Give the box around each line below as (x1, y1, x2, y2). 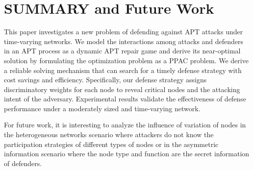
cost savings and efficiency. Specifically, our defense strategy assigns (4, 74, 207, 85)
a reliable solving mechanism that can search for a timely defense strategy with (4, 65, 242, 75)
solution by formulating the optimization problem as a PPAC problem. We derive (4, 55, 249, 65)
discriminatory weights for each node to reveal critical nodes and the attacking (4, 84, 240, 94)
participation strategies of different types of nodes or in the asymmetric (4, 139, 219, 149)
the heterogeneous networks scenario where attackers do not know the (4, 129, 214, 140)
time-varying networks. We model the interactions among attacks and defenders (4, 36, 244, 46)
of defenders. (4, 158, 42, 168)
